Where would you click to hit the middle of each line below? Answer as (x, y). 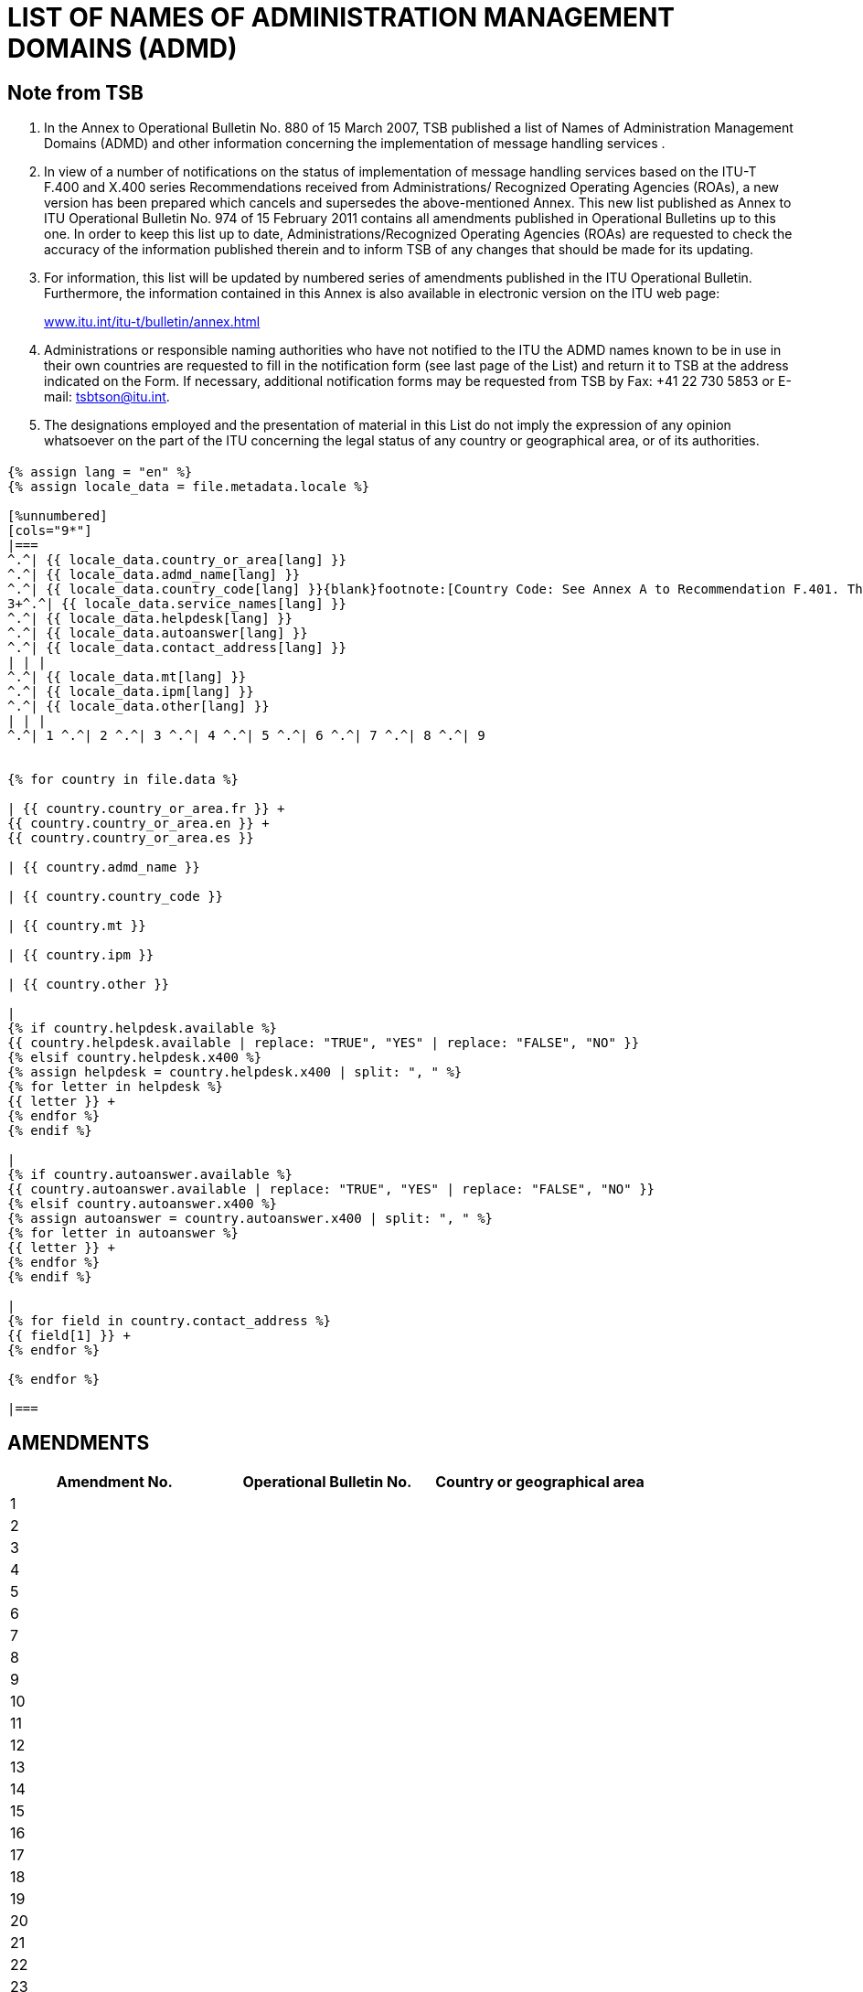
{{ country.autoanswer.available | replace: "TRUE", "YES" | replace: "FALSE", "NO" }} (331, 1189)
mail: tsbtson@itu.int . (107, 397)
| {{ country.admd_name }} (104, 867)
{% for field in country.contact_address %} (170, 1320)
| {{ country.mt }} (77, 925)
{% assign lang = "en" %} (100, 471)
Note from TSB (75, 92)
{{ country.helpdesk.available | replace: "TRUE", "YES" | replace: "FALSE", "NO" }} (324, 1042)
